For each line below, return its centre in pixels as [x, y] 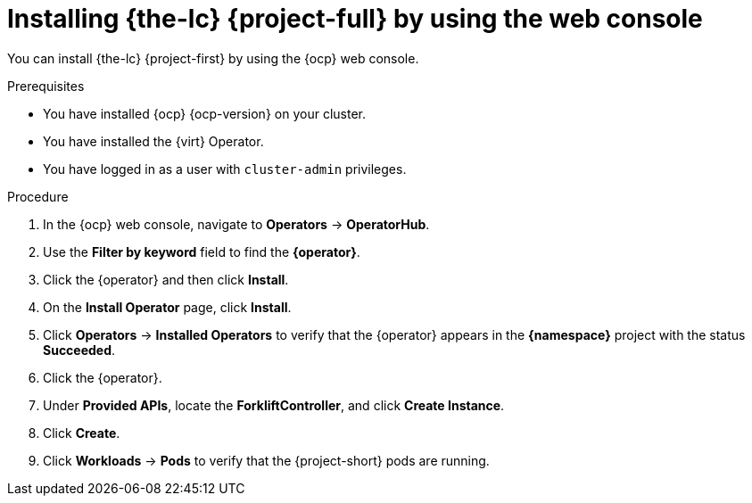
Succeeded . [79, 350]
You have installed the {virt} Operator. [153, 141]
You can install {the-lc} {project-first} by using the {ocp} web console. [213, 58]
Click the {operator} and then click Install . [166, 279]
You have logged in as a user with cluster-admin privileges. [225, 169]
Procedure [38, 196]
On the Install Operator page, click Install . [167, 307]
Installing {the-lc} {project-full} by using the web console [355, 19]
